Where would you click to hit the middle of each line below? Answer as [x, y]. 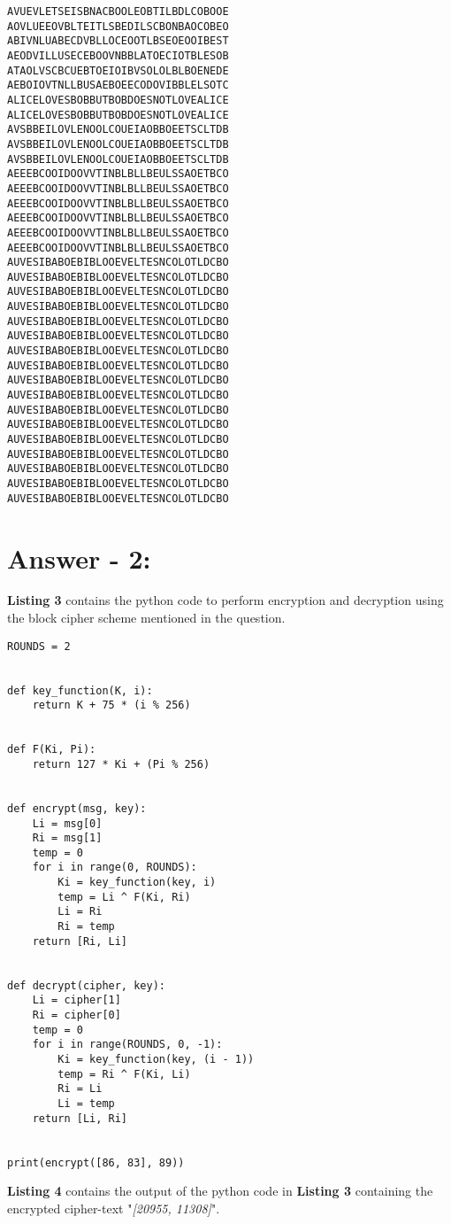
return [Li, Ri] [80, 1118]
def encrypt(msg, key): [77, 808]
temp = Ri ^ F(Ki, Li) [124, 1074]
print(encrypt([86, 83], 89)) [96, 1162]
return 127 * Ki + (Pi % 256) [121, 764]
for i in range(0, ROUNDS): [115, 868]
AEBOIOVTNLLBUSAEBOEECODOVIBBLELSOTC [118, 85]
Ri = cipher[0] [76, 1015]
